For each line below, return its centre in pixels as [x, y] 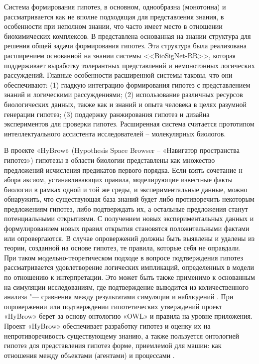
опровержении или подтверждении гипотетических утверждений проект [113, 306]
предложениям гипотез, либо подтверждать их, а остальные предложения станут [126, 208]
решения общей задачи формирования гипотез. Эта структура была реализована [125, 46]
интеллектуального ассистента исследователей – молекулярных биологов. [115, 133]
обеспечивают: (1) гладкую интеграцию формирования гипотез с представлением [127, 84]
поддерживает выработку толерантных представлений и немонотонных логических [129, 65]
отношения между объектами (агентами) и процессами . [89, 355]
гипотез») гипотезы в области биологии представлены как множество [110, 160]
